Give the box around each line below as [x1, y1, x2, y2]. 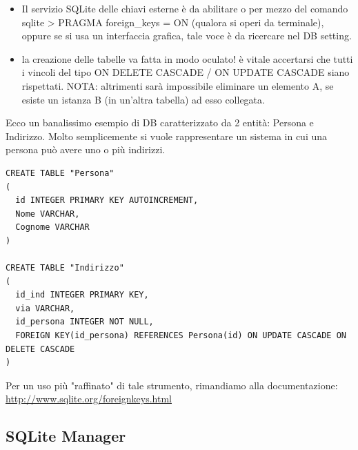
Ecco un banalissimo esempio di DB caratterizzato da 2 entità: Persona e [6, 115, 314, 130]
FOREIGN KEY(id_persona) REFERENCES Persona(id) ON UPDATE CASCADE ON [15, 331, 346, 341]
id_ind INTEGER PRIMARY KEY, [15, 290, 149, 300]
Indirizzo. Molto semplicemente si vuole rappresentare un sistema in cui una [6, 128, 328, 143]
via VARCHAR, [15, 303, 75, 313]
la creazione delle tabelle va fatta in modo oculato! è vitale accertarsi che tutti [21, 51, 353, 66]
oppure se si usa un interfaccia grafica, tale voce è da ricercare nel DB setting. [21, 28, 352, 43]
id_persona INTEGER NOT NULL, [15, 317, 154, 327]
